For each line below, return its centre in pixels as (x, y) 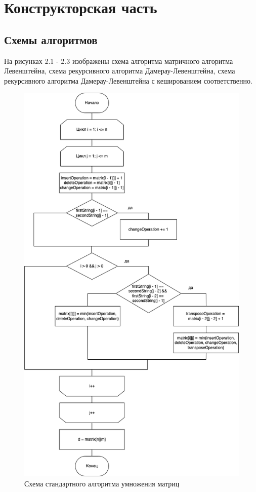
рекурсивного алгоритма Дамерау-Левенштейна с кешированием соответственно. (128, 80)
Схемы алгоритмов (51, 39)
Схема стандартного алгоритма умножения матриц (102, 483)
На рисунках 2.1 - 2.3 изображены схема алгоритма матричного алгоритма (119, 61)
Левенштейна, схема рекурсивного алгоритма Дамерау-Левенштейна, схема (120, 71)
